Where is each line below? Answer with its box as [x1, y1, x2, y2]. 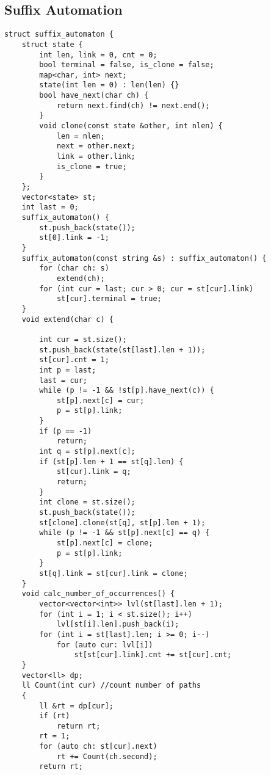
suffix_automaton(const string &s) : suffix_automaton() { [21, 253, 267, 263]
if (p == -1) [39, 426, 92, 435]
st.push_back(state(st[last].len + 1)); [39, 345, 206, 354]
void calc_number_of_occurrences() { [21, 589, 175, 599]
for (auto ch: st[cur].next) [39, 742, 157, 751]
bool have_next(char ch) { [39, 91, 149, 100]
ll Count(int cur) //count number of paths [21, 681, 201, 690]
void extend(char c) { [21, 315, 114, 324]
